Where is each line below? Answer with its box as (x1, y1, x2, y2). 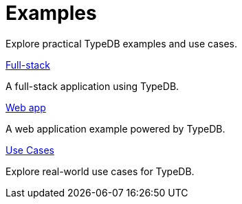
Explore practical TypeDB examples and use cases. (5, 37, 237, 49)
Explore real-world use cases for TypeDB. (5, 165, 195, 177)
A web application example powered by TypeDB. (5, 122, 225, 135)
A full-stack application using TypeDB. (5, 80, 179, 92)
